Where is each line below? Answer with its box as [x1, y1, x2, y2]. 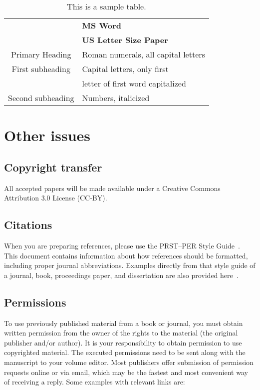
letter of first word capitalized [82, 77, 186, 89]
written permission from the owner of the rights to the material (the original [4, 327, 238, 338]
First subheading [11, 63, 70, 74]
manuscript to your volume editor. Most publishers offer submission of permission [4, 356, 254, 367]
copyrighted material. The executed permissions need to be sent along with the [4, 347, 246, 357]
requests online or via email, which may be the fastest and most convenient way [4, 366, 248, 377]
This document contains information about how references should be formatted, [4, 250, 248, 260]
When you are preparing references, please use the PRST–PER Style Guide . [4, 240, 240, 250]
